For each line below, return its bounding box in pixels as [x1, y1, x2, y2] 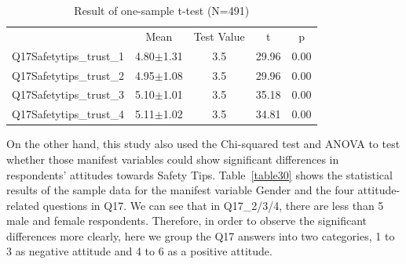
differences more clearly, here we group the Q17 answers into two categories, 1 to [6, 227, 395, 244]
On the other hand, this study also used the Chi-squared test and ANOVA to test [6, 136, 401, 152]
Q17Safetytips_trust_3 [12, 86, 124, 103]
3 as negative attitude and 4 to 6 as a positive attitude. [6, 243, 272, 259]
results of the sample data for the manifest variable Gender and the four [6, 182, 354, 198]
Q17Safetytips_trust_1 [12, 47, 124, 63]
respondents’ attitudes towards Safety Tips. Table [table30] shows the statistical [6, 166, 393, 183]
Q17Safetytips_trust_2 [12, 67, 124, 83]
